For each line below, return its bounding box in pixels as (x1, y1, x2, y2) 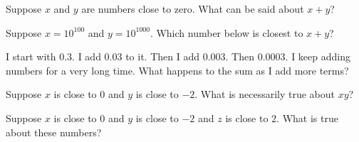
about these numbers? (6, 124, 102, 139)
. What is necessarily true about (194, 87, 335, 102)
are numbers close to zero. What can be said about (81, 1, 304, 16)
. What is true (276, 110, 338, 125)
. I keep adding (285, 49, 350, 64)
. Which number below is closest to (150, 25, 303, 40)
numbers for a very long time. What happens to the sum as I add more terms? (6, 62, 349, 77)
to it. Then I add (125, 49, 199, 64)
